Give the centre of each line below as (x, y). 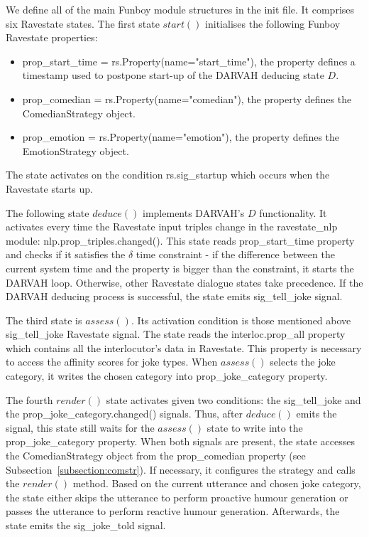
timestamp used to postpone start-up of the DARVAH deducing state (173, 75)
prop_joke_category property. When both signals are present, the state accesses (180, 441)
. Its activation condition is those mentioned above (241, 320)
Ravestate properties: (52, 37)
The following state (48, 212)
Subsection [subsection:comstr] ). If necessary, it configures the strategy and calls (181, 469)
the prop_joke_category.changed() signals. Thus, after (125, 414)
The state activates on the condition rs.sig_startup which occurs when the (168, 175)
